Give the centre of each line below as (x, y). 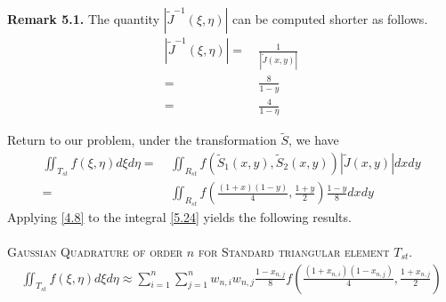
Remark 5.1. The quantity (84, 19)
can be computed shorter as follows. (330, 19)
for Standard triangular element (294, 252)
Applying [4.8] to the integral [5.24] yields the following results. (179, 216)
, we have (313, 140)
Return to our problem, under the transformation (142, 140)
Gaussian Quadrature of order (95, 252)
